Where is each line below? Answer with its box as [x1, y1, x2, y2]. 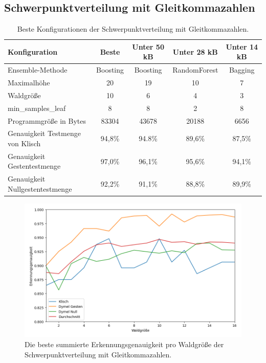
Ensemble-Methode [8, 64, 68, 75]
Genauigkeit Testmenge [8, 128, 81, 139]
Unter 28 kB [172, 46, 218, 57]
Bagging [229, 64, 255, 75]
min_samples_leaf [8, 102, 66, 113]
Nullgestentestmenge [8, 183, 72, 194]
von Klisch [8, 138, 41, 149]
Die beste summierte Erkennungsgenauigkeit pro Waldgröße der [25, 339, 224, 350]
